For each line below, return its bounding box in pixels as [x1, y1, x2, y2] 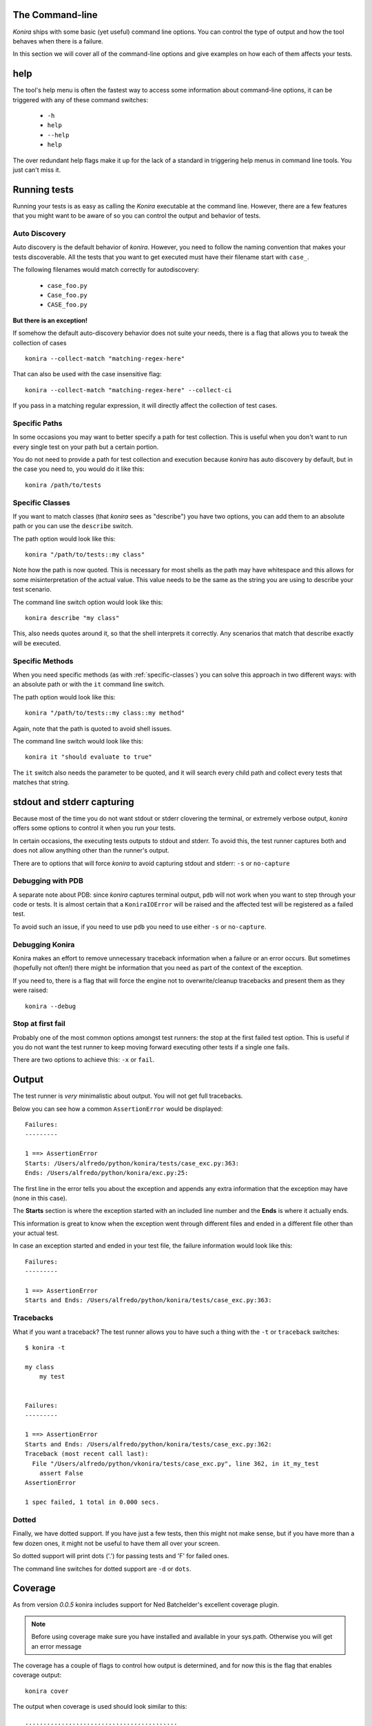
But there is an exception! [12, 316, 88, 324]
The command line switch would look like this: [12, 737, 144, 745]
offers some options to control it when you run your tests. [12, 824, 176, 832]
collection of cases [12, 338, 67, 347]
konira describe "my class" [25, 614, 120, 622]
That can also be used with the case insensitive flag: [12, 370, 162, 378]
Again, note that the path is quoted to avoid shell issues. [12, 724, 172, 733]
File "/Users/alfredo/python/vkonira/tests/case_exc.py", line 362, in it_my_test [32, 1460, 320, 1467]
